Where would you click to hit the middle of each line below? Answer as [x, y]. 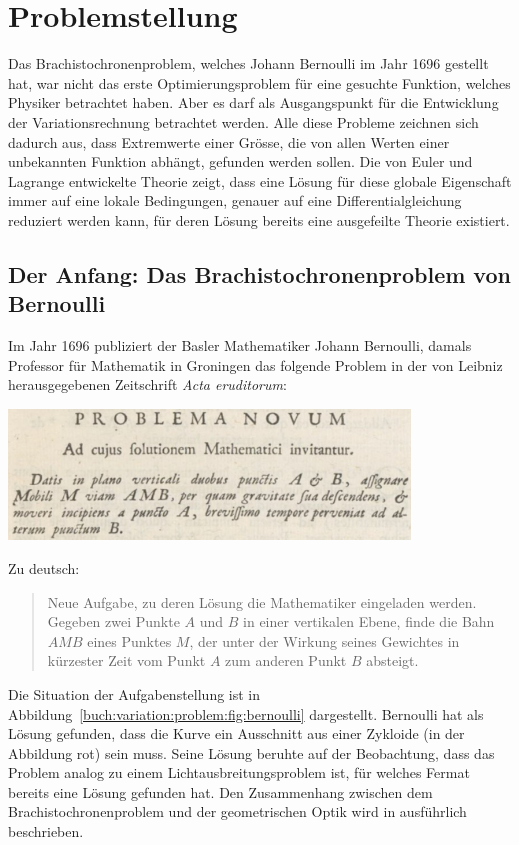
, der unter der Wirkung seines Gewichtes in [324, 640]
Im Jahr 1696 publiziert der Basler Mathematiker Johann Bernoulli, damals [240, 345]
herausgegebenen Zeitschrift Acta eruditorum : [147, 384]
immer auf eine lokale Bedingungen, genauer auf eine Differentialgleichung [235, 200]
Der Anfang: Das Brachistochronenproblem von [259, 273]
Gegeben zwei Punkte [113, 621]
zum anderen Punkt [286, 660]
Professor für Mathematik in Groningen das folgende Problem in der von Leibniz [255, 364]
